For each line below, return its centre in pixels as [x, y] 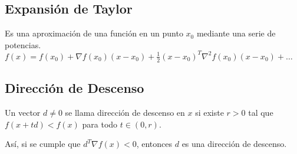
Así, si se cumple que [43, 144]
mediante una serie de [236, 33]
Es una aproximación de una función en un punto [94, 33]
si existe [209, 112]
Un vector [23, 112]
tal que [261, 112]
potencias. [23, 44]
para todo [100, 124]
